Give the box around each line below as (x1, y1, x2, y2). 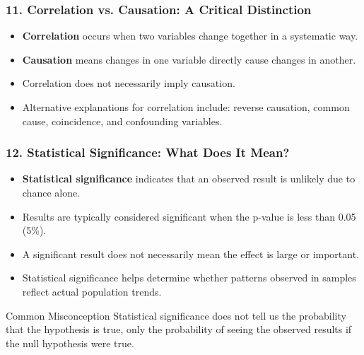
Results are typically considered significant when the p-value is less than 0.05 (22, 209, 356, 223)
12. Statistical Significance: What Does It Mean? (6, 144, 290, 161)
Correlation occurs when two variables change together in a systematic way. (22, 28, 358, 43)
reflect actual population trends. (22, 284, 162, 298)
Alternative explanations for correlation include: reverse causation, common (22, 100, 350, 114)
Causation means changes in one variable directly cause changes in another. (22, 52, 356, 66)
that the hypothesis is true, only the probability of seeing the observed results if (6, 322, 352, 337)
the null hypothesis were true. (6, 335, 134, 350)
